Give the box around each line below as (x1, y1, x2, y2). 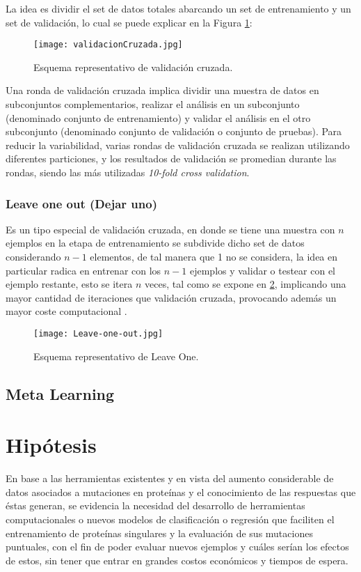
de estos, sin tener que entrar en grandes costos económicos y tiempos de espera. (6, 552, 348, 567)
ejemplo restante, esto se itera (6, 277, 133, 291)
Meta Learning (6, 382, 115, 404)
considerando (6, 249, 61, 263)
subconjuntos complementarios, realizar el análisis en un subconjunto (6, 97, 300, 111)
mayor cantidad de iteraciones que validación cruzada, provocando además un (6, 290, 337, 304)
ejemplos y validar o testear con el (189, 263, 336, 277)
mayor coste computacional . (6, 304, 127, 318)
